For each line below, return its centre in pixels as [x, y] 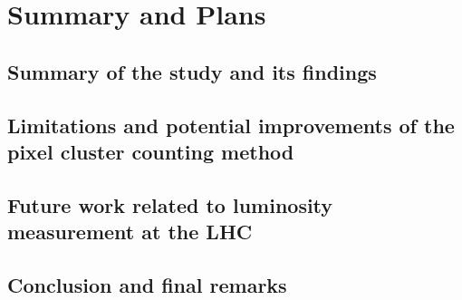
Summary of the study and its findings [192, 71]
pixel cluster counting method [151, 151]
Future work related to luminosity [170, 204]
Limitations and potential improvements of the [231, 125]
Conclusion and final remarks [147, 284]
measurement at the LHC [130, 232]
